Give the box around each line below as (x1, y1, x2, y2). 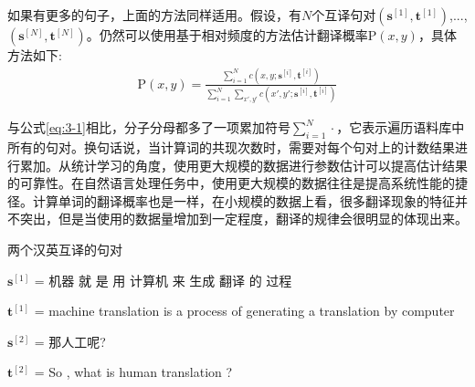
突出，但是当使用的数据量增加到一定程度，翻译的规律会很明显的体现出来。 (19, 209, 468, 228)
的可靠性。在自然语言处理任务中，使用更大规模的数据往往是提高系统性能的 (7, 173, 455, 193)
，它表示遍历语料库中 (336, 118, 465, 137)
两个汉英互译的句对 (7, 240, 122, 259)
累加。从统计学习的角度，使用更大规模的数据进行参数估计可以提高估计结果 (19, 155, 468, 174)
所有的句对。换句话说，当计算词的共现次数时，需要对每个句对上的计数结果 (7, 138, 455, 157)
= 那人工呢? (34, 331, 106, 350)
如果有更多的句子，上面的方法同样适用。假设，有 (7, 5, 301, 24)
